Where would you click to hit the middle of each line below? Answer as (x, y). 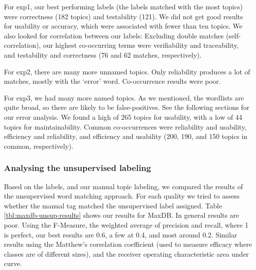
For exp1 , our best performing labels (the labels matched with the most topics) (123, 6)
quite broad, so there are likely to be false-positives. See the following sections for (127, 107)
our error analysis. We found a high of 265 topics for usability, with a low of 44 (123, 117)
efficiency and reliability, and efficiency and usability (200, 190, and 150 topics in (126, 136)
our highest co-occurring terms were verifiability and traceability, (141, 45)
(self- (233, 35)
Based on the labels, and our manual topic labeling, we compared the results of (124, 186)
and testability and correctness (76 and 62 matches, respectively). (103, 54)
